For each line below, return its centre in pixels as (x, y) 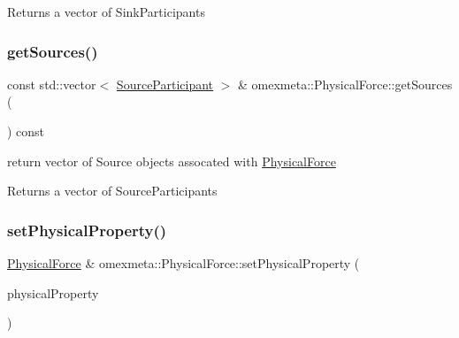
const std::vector (52, 84)
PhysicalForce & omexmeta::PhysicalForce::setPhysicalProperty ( (184, 263)
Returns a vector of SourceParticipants (112, 191)
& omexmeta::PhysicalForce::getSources (345, 84)
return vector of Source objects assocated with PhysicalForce (172, 161)
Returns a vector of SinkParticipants (106, 12)
